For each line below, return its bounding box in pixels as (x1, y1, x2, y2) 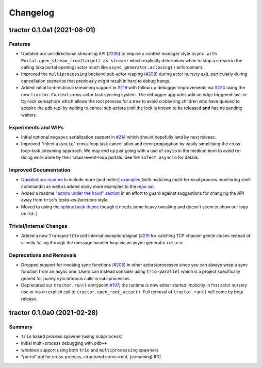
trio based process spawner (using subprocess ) (21, 334, 123, 339)
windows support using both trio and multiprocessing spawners (21, 347, 159, 353)
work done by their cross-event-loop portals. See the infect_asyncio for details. (33, 154, 199, 160)
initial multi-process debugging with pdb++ (21, 340, 107, 346)
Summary (9, 323, 33, 330)
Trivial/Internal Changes (9, 223, 68, 229)
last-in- (233, 91, 248, 97)
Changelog (9, 7, 54, 18)
